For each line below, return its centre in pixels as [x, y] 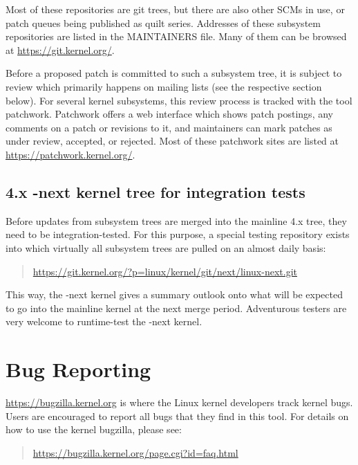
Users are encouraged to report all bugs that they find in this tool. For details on [177, 416]
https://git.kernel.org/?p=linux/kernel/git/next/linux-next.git [165, 271]
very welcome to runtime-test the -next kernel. [104, 321]
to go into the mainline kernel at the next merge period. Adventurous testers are [176, 308]
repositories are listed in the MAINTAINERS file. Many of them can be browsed [176, 36]
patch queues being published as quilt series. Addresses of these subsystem [163, 22]
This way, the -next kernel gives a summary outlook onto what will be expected [174, 294]
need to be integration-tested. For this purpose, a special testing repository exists [178, 234]
